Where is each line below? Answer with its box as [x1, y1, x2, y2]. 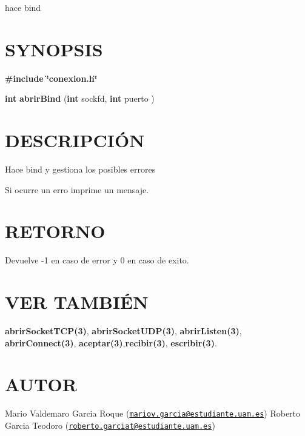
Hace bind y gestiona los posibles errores [5, 163, 156, 176]
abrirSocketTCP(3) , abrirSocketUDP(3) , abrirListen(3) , [5, 325, 242, 337]
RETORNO [5, 219, 106, 243]
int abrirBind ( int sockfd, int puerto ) [5, 92, 155, 105]
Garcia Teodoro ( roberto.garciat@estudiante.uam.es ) [5, 419, 215, 432]
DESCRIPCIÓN [5, 128, 145, 153]
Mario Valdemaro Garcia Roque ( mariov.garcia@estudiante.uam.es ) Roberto [5, 407, 301, 420]
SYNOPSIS [5, 36, 103, 61]
